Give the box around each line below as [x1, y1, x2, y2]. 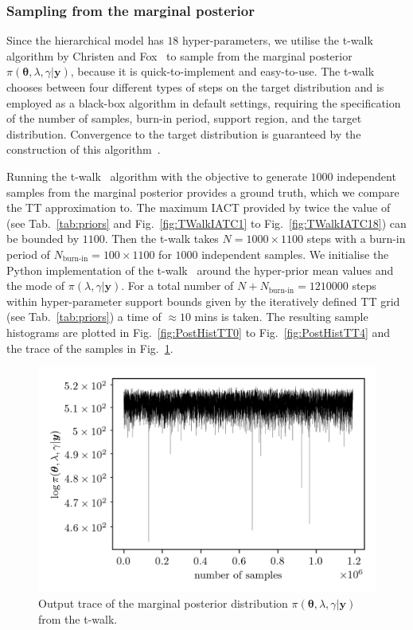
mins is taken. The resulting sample [194, 308, 368, 325]
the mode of [6, 277, 65, 294]
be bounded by [6, 230, 80, 247]
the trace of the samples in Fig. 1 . [6, 339, 173, 356]
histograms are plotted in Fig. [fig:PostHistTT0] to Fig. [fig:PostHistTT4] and [6, 323, 391, 340]
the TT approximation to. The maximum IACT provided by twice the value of [6, 199, 391, 216]
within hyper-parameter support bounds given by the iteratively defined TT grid [6, 292, 400, 309]
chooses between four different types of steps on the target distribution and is [6, 79, 384, 95]
